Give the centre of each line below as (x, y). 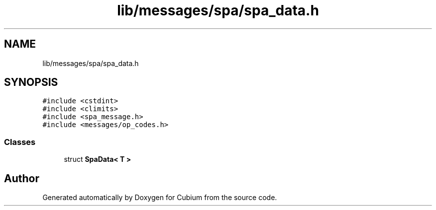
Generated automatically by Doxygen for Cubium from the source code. (160, 198)
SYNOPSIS (31, 82)
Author (22, 178)
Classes (20, 142)
